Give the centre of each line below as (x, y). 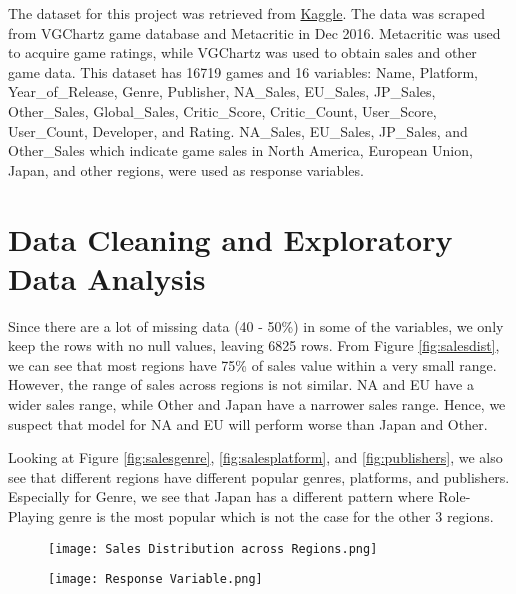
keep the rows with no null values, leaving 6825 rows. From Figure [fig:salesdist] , (254, 345)
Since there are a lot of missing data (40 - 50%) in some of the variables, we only (256, 325)
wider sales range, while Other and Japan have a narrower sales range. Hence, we (257, 404)
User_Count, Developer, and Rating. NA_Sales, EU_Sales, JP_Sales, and (238, 130)
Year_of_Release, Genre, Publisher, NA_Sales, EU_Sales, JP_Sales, (222, 91)
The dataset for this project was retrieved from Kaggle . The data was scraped (246, 13)
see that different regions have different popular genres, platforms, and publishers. (259, 476)
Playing (31, 516)
